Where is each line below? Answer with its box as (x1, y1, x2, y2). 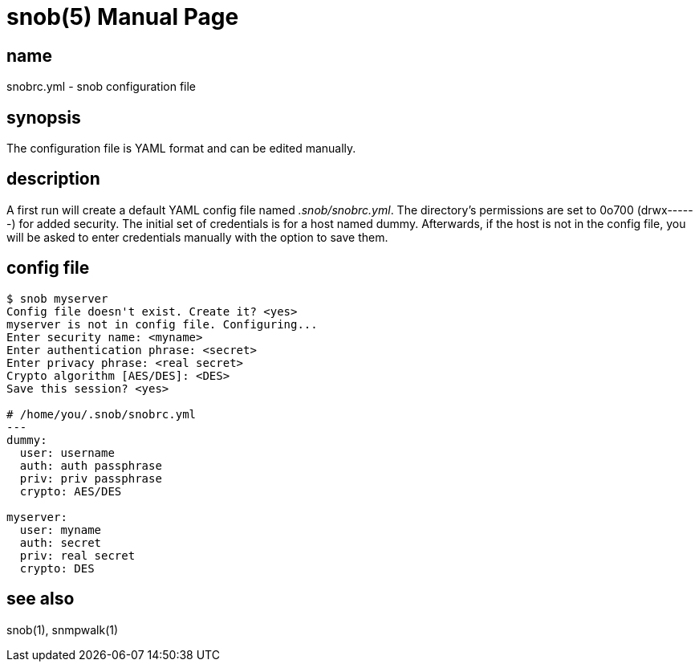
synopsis (6, 107, 81, 128)
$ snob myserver (6, 291, 108, 305)
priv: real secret (19, 548, 136, 562)
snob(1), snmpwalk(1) (6, 622, 119, 637)
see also (6, 589, 75, 609)
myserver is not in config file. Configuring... (6, 317, 318, 331)
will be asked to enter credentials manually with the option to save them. (6, 230, 388, 244)
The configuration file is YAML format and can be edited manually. (6, 141, 356, 156)
